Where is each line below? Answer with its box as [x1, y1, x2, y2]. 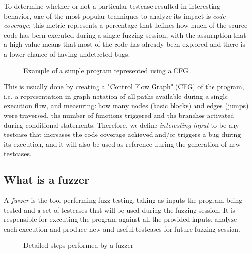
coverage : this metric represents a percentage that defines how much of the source [4, 20, 248, 30]
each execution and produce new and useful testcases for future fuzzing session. [4, 223, 240, 234]
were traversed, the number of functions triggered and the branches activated [4, 110, 234, 120]
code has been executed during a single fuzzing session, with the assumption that [4, 29, 246, 39]
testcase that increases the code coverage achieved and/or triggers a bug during [4, 129, 241, 139]
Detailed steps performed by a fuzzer [23, 240, 134, 250]
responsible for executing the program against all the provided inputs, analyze [4, 214, 237, 224]
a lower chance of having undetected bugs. [4, 48, 130, 58]
